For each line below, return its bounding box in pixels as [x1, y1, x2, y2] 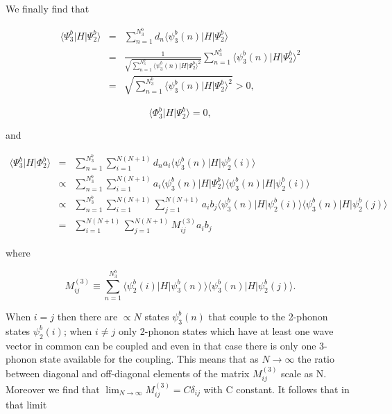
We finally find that [6, 1, 90, 15]
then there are [57, 309, 118, 323]
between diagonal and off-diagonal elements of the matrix [6, 365, 250, 380]
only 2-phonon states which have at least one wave [118, 323, 334, 338]
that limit [6, 397, 47, 412]
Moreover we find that [6, 381, 100, 396]
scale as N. [281, 365, 327, 380]
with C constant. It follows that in [203, 381, 350, 396]
